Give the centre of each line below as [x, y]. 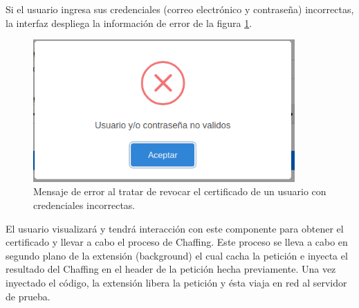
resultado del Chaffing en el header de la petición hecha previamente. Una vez [171, 269]
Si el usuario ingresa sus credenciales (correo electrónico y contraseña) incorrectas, [180, 9]
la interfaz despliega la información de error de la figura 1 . [129, 22]
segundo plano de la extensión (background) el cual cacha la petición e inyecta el [177, 255]
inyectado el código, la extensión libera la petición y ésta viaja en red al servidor [176, 282]
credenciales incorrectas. [84, 205]
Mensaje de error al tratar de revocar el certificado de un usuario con [180, 191]
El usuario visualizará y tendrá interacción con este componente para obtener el [175, 228]
